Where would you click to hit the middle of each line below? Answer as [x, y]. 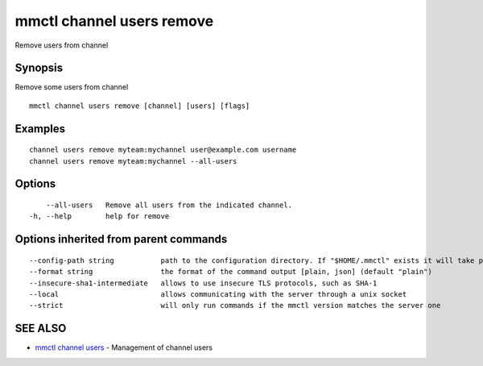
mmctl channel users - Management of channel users [124, 347]
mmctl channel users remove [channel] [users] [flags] [140, 106]
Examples [40, 129]
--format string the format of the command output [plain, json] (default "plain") [231, 272]
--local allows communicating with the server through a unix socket [218, 295]
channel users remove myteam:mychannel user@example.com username [163, 150]
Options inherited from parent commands [121, 239]
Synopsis [39, 68]
